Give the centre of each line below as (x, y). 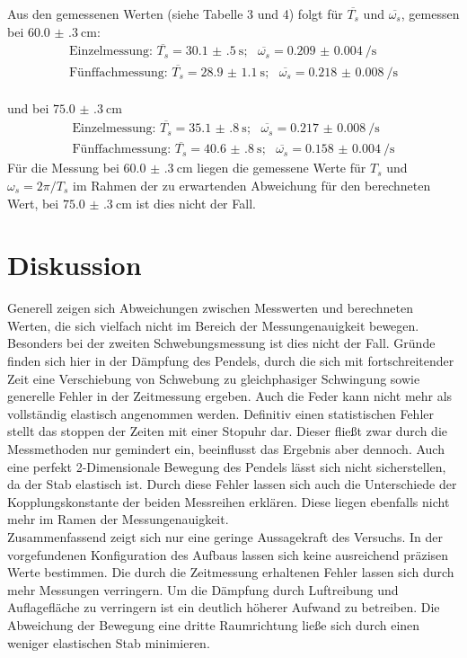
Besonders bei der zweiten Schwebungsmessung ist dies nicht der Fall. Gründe (221, 343)
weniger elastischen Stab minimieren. (109, 642)
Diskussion (75, 265)
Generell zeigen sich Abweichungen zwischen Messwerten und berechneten (210, 308)
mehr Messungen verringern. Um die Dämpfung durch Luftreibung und (203, 589)
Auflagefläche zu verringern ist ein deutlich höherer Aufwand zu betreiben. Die (224, 607)
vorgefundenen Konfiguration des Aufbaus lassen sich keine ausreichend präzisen (228, 554)
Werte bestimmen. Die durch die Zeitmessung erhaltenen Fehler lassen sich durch (231, 572)
